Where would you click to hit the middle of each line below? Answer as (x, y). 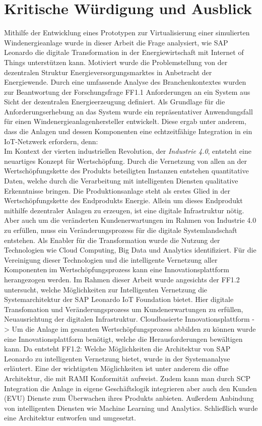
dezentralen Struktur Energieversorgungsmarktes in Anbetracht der (108, 72)
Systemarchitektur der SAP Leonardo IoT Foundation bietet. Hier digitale (119, 299)
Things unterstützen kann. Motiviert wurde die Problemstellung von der (116, 62)
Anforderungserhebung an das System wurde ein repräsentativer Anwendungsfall (128, 111)
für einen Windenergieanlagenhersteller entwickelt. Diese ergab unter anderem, (125, 121)
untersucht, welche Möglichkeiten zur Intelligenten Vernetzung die (106, 289)
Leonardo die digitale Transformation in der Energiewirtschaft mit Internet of (124, 52)
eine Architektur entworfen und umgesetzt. (70, 418)
